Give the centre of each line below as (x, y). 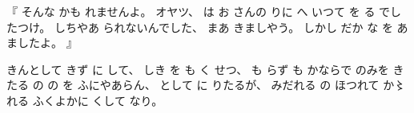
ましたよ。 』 (42, 43)
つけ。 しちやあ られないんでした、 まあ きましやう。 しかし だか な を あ (213, 27)
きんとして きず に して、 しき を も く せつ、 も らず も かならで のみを (198, 69)
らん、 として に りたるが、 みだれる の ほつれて (251, 85)
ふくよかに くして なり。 (98, 100)
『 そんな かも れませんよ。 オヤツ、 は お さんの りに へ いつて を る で (199, 11)
